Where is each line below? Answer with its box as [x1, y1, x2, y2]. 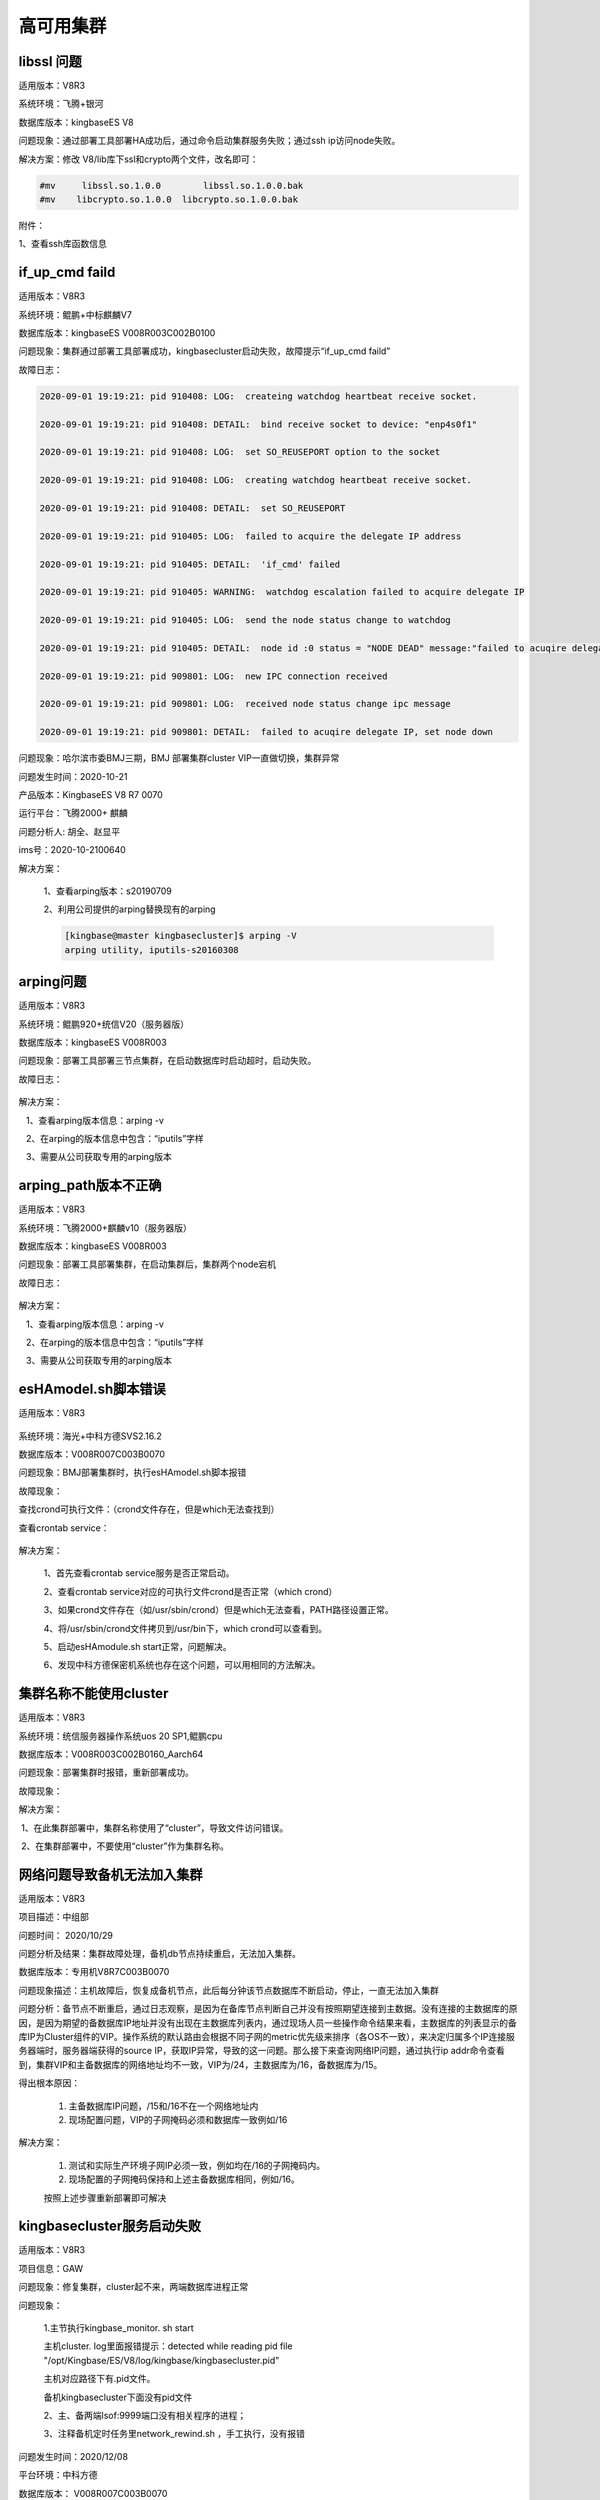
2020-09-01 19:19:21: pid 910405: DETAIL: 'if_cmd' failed [39, 558, 341, 570]
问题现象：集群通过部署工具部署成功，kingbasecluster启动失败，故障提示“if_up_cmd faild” [18, 345, 391, 357]
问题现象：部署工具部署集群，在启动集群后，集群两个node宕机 [18, 1258, 277, 1270]
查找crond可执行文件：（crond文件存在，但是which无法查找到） [18, 1503, 280, 1515]
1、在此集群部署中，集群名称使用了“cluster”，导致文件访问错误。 [20, 1821, 289, 1834]
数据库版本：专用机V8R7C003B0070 [18, 1966, 170, 1978]
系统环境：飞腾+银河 [18, 98, 104, 110]
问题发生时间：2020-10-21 [18, 770, 128, 782]
